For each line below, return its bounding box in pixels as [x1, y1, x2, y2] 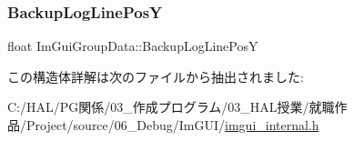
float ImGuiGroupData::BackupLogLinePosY [7, 36, 258, 55]
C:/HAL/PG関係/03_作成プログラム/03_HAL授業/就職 [7, 97, 335, 116]
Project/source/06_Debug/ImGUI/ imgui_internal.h [25, 116, 319, 134]
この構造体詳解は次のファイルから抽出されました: [7, 66, 304, 86]
